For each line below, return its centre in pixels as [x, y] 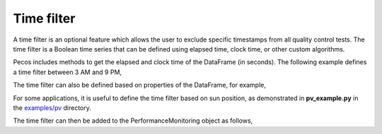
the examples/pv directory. [52, 108]
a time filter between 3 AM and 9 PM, [68, 72]
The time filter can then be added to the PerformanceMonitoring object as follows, [133, 121]
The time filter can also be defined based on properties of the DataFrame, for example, [140, 85]
